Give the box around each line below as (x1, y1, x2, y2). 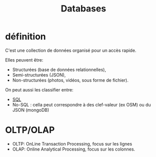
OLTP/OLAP (5, 125, 55, 136)
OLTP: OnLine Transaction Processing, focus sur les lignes (12, 141, 133, 147)
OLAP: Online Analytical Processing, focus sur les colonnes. (12, 146, 136, 152)
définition (5, 31, 46, 42)
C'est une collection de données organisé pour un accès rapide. (5, 47, 137, 53)
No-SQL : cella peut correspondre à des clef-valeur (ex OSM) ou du (12, 101, 151, 107)
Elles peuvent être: (5, 57, 44, 63)
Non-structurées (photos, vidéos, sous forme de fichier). (12, 77, 129, 83)
